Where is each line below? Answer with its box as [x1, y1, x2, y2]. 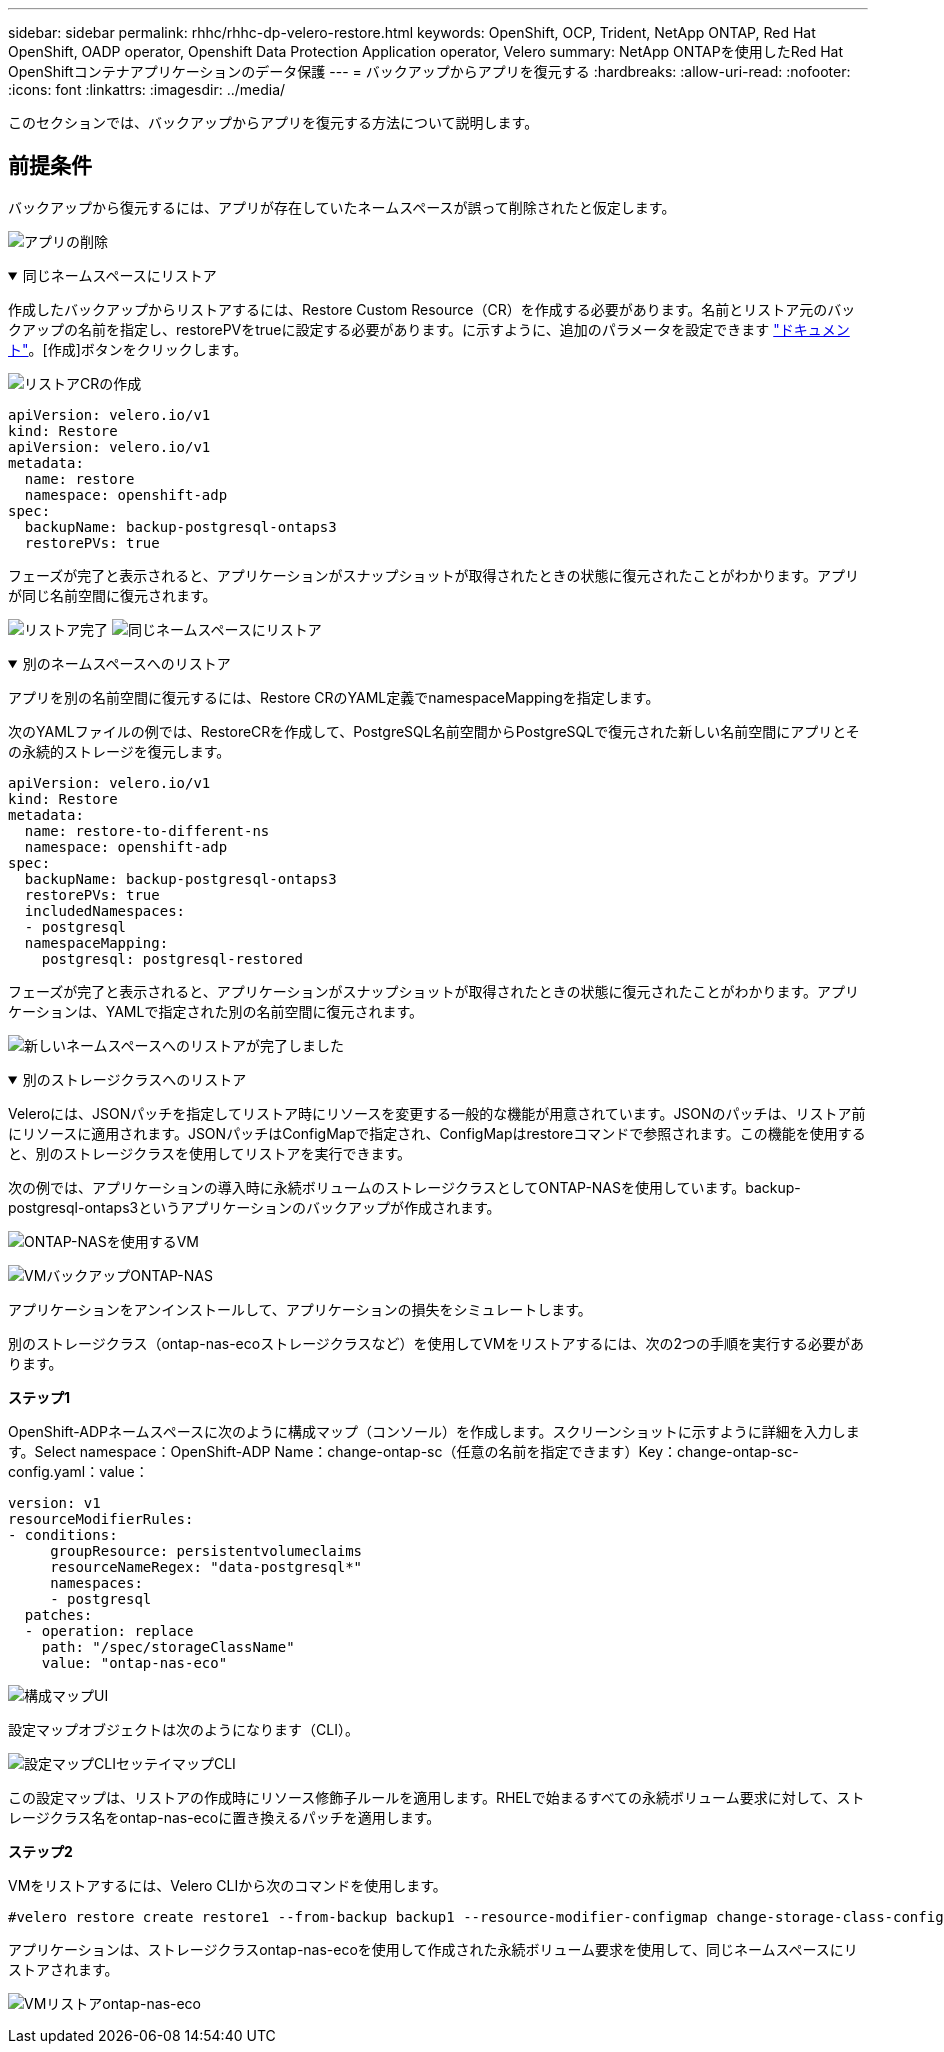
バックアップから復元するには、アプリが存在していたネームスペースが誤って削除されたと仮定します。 [8, 198, 676, 216]
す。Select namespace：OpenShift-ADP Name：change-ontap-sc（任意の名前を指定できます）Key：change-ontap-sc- [8, 1442, 799, 1460]
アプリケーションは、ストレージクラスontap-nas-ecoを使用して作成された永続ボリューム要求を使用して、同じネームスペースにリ [8, 1940, 858, 1958]
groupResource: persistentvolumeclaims [50, 1542, 363, 1559]
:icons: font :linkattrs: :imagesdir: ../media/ [8, 81, 286, 98]
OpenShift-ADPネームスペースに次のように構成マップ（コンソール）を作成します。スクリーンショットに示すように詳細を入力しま [8, 1422, 860, 1440]
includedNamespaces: [24, 902, 186, 919]
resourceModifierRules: [8, 1510, 194, 1527]
